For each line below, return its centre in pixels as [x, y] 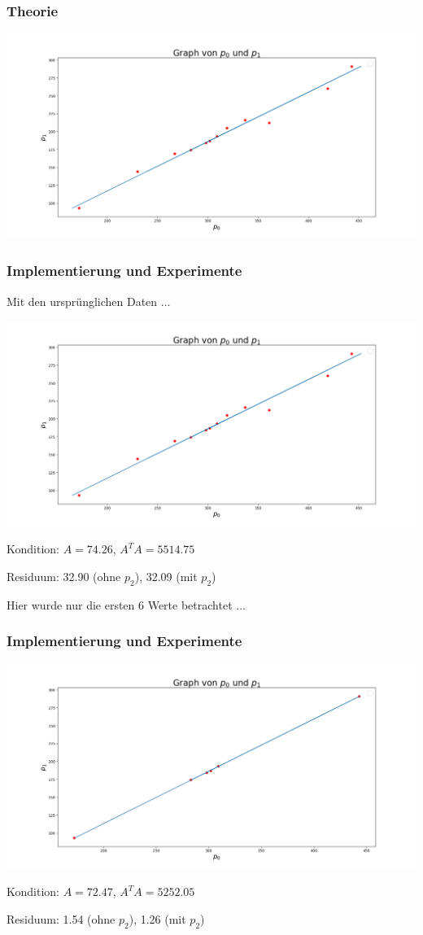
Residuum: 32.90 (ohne [64, 576]
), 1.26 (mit [157, 919]
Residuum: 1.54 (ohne [61, 919]
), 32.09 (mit [166, 576]
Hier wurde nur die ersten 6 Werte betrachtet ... [126, 604]
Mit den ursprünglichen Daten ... [89, 301]
